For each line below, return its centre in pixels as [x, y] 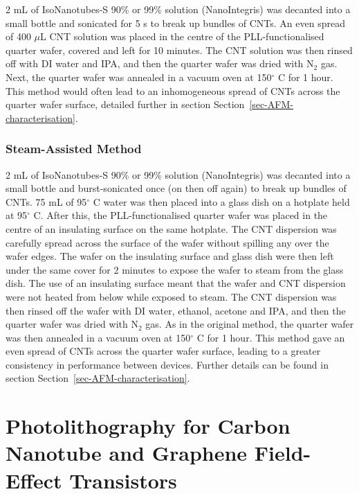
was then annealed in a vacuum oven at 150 [98, 337]
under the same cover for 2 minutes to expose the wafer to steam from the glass [175, 269]
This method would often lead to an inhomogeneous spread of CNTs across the [173, 90]
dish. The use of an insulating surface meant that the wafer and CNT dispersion [176, 283]
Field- [283, 453]
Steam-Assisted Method [74, 149]
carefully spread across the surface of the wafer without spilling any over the [167, 242]
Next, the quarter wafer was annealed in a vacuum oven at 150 [139, 77]
